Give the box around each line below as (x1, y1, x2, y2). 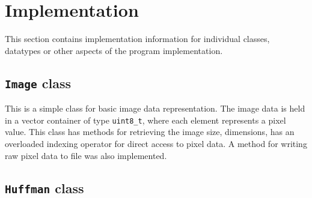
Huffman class (5, 178, 84, 197)
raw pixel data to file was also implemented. (5, 149, 167, 161)
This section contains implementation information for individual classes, (5, 32, 270, 45)
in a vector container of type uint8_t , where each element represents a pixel (5, 113, 286, 126)
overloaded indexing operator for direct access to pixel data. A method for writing (5, 137, 307, 149)
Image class (5, 73, 71, 92)
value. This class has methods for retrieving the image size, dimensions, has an (5, 125, 295, 138)
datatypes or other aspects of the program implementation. (5, 44, 223, 56)
